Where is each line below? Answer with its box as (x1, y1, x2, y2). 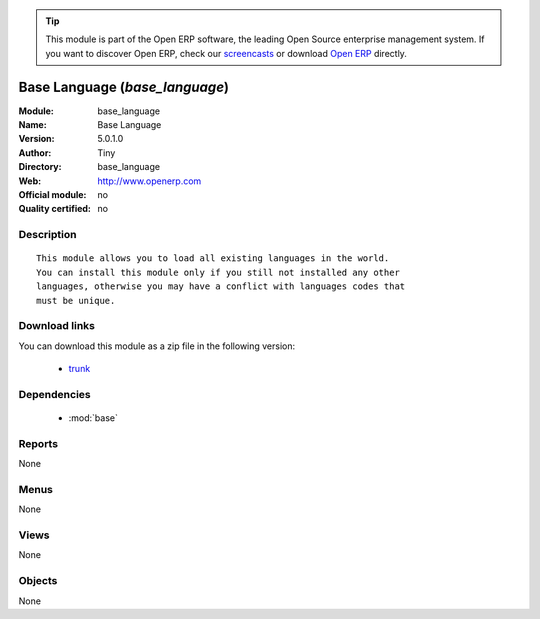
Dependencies (18, 387, 92, 401)
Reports (18, 436, 59, 450)
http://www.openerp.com (97, 175, 202, 187)
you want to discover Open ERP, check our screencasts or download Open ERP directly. (45, 47, 407, 59)
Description (18, 228, 77, 242)
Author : (18, 146, 52, 159)
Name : (18, 119, 47, 131)
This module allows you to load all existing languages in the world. (36, 253, 390, 264)
